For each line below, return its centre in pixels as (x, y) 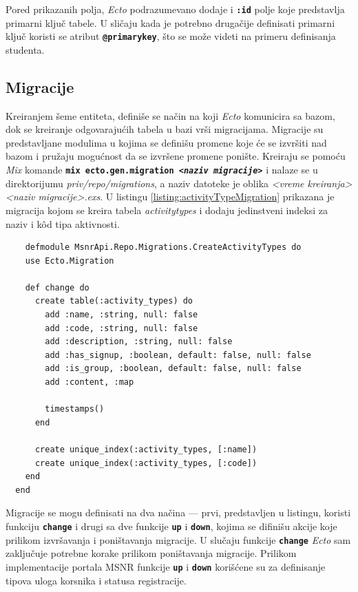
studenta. (25, 49)
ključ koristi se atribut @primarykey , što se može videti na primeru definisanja (171, 36)
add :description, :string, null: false (139, 342)
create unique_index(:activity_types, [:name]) (146, 450)
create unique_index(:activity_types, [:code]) (146, 463)
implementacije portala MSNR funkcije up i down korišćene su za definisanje (166, 566)
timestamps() (75, 409)
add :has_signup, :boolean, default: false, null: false (178, 355)
